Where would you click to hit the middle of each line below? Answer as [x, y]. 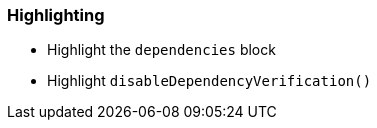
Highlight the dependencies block [161, 50]
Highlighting [56, 15]
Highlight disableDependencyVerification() [209, 81]
